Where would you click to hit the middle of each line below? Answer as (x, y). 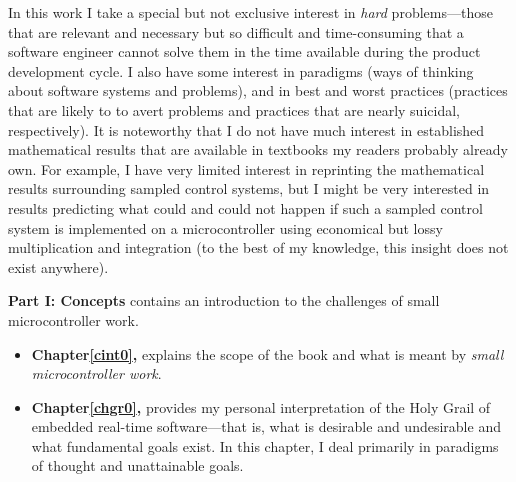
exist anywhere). (58, 266)
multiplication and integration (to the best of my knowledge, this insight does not (258, 247)
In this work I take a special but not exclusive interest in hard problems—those (250, 12)
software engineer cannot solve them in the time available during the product (244, 51)
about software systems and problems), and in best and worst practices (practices (258, 90)
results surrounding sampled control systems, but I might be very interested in (249, 188)
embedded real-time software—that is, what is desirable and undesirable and (266, 426)
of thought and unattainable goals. (137, 465)
